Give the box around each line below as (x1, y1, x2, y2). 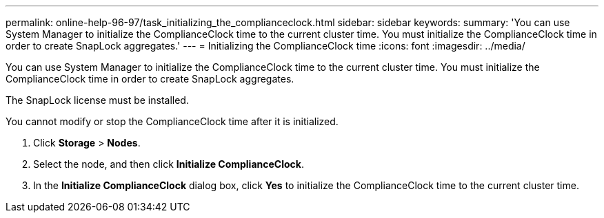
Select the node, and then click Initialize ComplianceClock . (33, 158, 304, 170)
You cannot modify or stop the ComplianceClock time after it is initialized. (6, 116, 339, 127)
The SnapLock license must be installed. (6, 94, 189, 106)
